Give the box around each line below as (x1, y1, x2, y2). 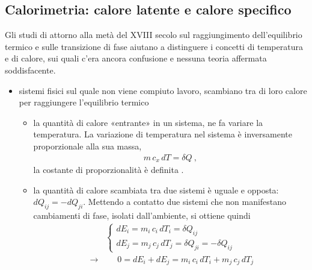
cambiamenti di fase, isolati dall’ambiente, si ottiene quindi (33, 209, 251, 222)
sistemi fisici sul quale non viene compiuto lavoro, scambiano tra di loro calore (19, 84, 307, 96)
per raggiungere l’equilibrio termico (19, 96, 149, 108)
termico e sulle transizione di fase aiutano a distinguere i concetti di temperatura (5, 40, 303, 52)
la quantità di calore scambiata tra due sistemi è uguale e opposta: (33, 183, 279, 196)
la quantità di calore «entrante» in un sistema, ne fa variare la (33, 116, 263, 128)
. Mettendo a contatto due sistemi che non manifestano (83, 195, 287, 208)
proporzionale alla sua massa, (33, 139, 142, 152)
